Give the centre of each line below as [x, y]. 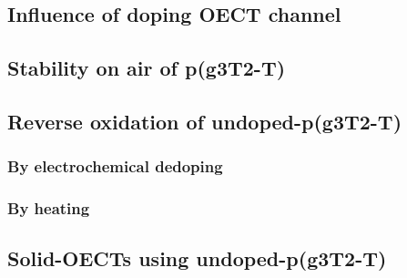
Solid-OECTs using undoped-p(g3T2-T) [197, 258]
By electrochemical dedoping [115, 166]
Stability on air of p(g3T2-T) [147, 68]
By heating [49, 208]
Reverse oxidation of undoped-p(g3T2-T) [205, 121]
